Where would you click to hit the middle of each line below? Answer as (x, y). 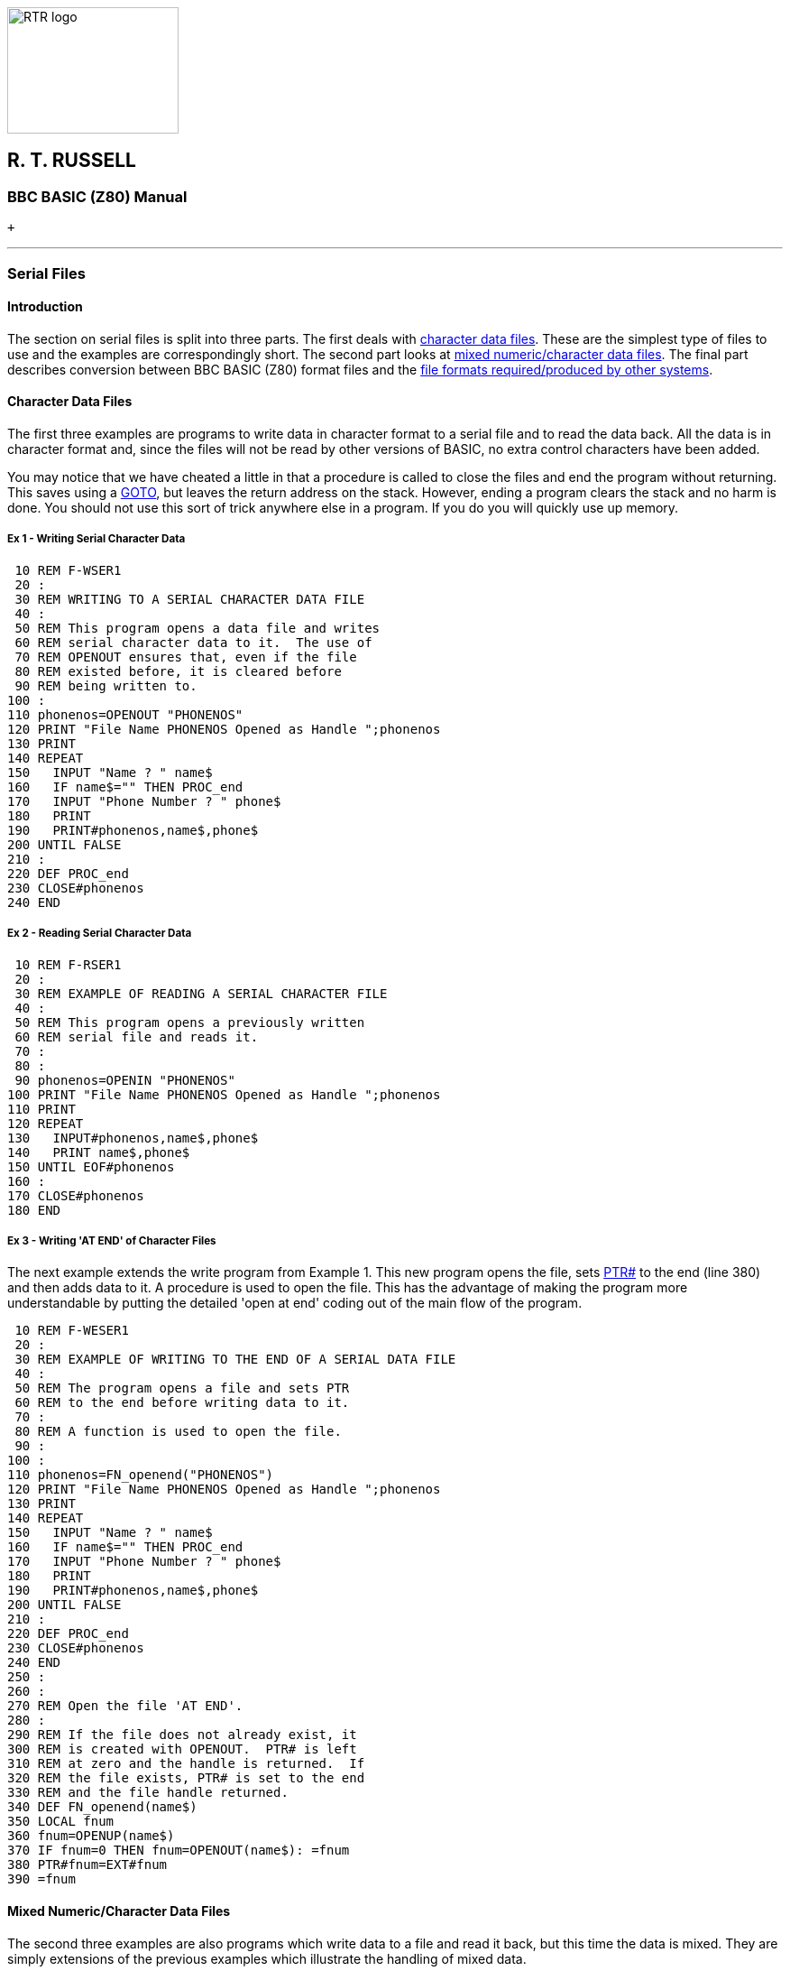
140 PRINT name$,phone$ (99, 1152)
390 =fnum (41, 1879)
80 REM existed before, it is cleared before (178, 671)
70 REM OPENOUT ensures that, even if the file (186, 657)
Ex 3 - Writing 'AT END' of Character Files (112, 1240)
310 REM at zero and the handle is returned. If (186, 1764)
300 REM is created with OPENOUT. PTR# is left (182, 1749)
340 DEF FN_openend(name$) (102, 1807)
